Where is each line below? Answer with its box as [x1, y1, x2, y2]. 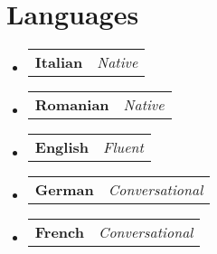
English [34, 136, 90, 158]
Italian [34, 52, 83, 73]
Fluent [103, 136, 144, 158]
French [34, 221, 84, 243]
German [34, 179, 94, 201]
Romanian [34, 94, 109, 116]
